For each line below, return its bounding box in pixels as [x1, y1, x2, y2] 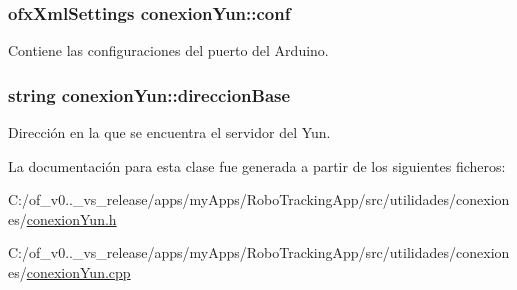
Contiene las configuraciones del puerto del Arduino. [8, 40, 329, 61]
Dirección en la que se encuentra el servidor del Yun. [8, 122, 331, 143]
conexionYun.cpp [26, 262, 131, 282]
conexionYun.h [26, 208, 117, 229]
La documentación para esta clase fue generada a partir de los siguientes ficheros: [8, 155, 506, 176]
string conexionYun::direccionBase [8, 82, 291, 107]
